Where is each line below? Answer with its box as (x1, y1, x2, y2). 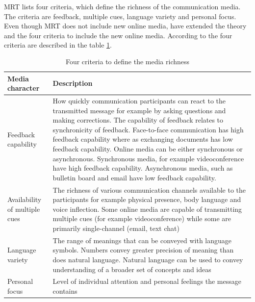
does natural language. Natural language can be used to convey (52, 254, 243, 264)
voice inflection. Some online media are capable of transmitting (52, 203, 242, 214)
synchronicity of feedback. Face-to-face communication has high (52, 124, 244, 134)
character (7, 83, 40, 93)
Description (52, 78, 93, 88)
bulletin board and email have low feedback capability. (52, 172, 216, 182)
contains (52, 286, 77, 296)
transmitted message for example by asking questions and (52, 105, 226, 115)
